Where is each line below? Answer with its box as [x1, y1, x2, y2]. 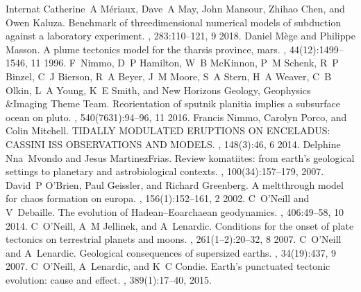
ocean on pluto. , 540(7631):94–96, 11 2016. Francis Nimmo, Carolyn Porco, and [6, 109, 347, 124]
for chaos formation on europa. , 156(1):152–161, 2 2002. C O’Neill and [6, 191, 310, 206]
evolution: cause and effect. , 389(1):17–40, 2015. [6, 272, 212, 286]
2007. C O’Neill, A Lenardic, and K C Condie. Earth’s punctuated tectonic [6, 259, 330, 273]
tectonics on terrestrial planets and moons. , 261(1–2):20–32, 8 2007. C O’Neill [6, 232, 342, 246]
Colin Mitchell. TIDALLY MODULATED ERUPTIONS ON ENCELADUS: [6, 123, 330, 138]
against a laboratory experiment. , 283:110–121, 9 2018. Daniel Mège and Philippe [6, 28, 355, 43]
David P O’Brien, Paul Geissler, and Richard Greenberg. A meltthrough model [6, 177, 344, 192]
